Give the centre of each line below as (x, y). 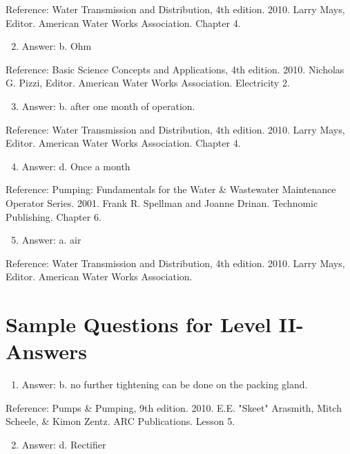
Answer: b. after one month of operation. (108, 106)
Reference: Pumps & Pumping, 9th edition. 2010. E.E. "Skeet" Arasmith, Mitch (174, 407)
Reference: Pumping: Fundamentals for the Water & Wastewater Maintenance (171, 189)
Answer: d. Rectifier (64, 444)
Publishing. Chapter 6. (54, 216)
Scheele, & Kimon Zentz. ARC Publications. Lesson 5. (120, 421)
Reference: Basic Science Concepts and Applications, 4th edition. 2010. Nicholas (175, 69)
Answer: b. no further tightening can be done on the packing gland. (165, 384)
